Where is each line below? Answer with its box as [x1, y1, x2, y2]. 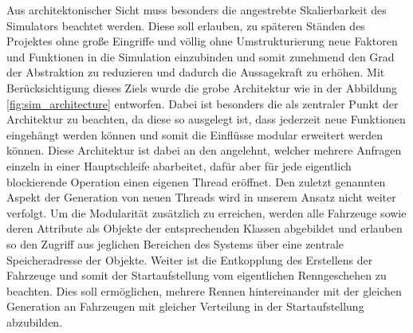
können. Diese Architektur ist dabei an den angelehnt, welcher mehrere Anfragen [6, 142, 402, 159]
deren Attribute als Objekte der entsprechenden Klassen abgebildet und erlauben [6, 220, 403, 237]
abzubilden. [6, 313, 63, 330]
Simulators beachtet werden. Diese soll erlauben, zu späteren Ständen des [6, 17, 365, 33]
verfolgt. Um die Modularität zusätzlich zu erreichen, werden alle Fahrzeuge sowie [6, 204, 407, 221]
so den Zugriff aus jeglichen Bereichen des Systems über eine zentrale [6, 235, 344, 252]
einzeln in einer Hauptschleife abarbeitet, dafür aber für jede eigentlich [6, 157, 352, 174]
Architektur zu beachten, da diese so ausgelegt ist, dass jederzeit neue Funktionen [6, 111, 406, 127]
